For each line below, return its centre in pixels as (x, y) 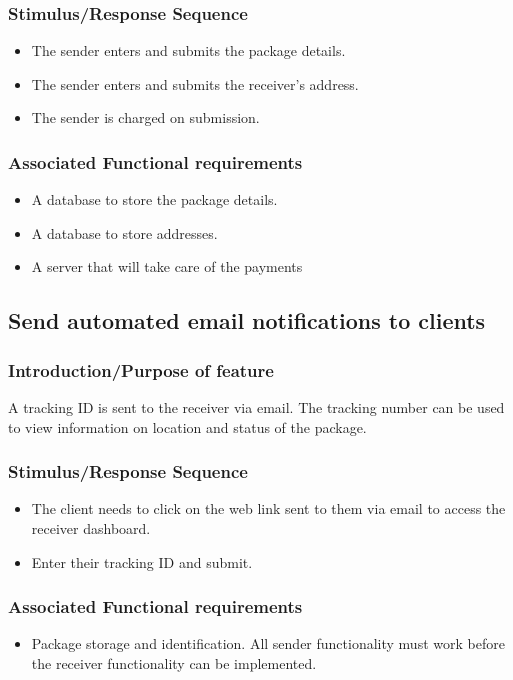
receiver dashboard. (91, 528)
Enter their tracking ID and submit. (142, 561)
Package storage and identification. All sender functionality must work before (268, 643)
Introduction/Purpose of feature (141, 369)
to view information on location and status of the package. (187, 426)
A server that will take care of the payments (167, 266)
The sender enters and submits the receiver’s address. (195, 83)
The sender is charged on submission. (145, 117)
